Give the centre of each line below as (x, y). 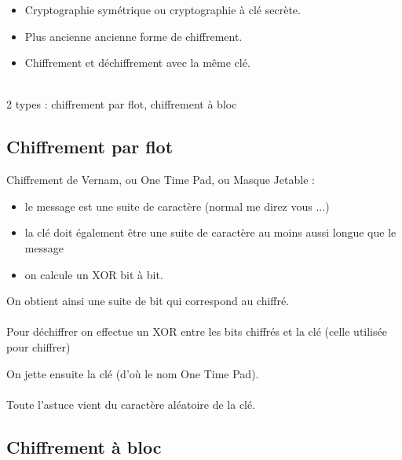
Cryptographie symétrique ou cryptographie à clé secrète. (163, 9)
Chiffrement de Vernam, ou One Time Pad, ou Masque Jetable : (161, 180)
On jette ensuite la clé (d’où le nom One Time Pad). (133, 373)
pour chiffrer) (38, 346)
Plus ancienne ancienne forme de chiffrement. (133, 36)
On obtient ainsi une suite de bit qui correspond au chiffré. (148, 301)
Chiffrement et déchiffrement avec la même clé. (137, 63)
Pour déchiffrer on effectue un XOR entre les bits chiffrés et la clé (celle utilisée (197, 331)
